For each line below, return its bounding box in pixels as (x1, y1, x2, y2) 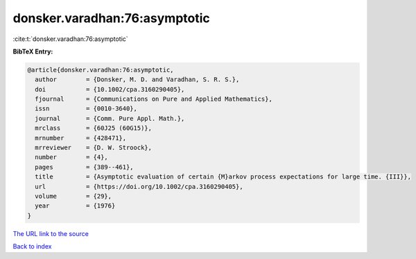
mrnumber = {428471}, (35, 134, 127, 142)
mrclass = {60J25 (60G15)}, (35, 124, 153, 132)
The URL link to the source (12, 229, 89, 237)
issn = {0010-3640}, (35, 105, 138, 112)
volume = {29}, (35, 192, 112, 200)
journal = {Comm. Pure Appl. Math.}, (35, 115, 185, 122)
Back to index (12, 242, 52, 251)
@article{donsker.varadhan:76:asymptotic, (27, 66, 174, 74)
